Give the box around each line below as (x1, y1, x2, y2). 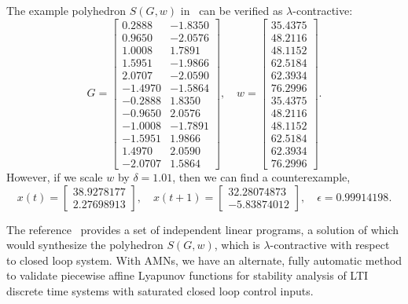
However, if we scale (6, 168, 103, 185)
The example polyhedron (6, 2, 127, 18)
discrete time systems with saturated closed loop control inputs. (6, 282, 314, 299)
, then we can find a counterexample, (172, 168, 351, 185)
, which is (214, 236, 260, 253)
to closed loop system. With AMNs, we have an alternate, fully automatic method (6, 251, 402, 268)
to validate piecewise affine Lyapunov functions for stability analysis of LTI (6, 267, 369, 284)
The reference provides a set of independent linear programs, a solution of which (6, 221, 399, 237)
